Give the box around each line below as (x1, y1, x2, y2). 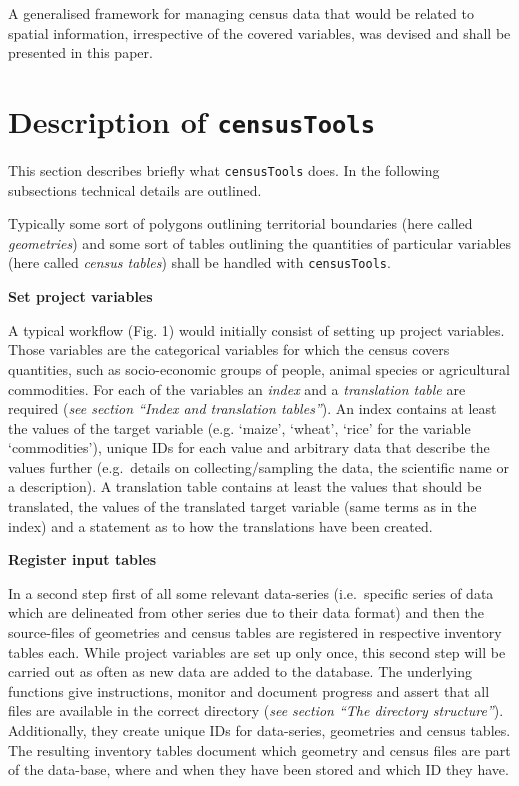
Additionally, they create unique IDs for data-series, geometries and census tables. (8, 720, 511, 740)
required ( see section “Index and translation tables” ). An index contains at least (8, 398, 497, 419)
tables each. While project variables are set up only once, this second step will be (8, 641, 506, 662)
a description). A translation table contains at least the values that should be (8, 476, 482, 497)
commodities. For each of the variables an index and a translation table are (8, 378, 466, 399)
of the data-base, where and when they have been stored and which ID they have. (8, 759, 509, 780)
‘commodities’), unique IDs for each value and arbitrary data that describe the (8, 437, 490, 458)
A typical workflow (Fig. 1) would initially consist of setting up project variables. (8, 319, 505, 340)
